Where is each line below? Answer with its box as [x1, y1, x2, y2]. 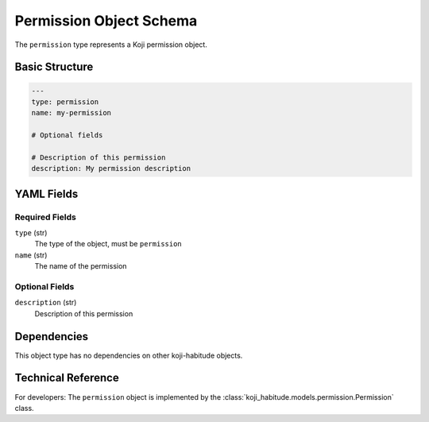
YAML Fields [14, 187, 79, 200]
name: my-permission [31, 108, 111, 118]
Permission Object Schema [14, 12, 198, 29]
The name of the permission [34, 261, 127, 271]
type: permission [31, 97, 99, 106]
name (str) [14, 250, 48, 260]
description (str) [14, 298, 77, 308]
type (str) [14, 228, 48, 238]
